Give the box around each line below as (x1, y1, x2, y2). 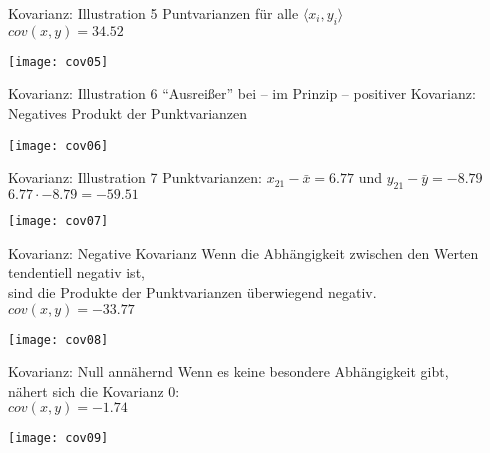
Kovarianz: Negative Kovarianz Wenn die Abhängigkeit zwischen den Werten (8, 242, 479, 263)
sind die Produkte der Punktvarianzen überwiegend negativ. (8, 281, 377, 302)
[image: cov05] (8, 54, 109, 69)
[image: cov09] (8, 431, 109, 446)
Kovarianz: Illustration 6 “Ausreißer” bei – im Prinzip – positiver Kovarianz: (8, 83, 476, 104)
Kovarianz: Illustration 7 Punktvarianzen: (8, 167, 262, 188)
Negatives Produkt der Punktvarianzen (8, 103, 248, 124)
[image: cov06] (8, 138, 109, 153)
